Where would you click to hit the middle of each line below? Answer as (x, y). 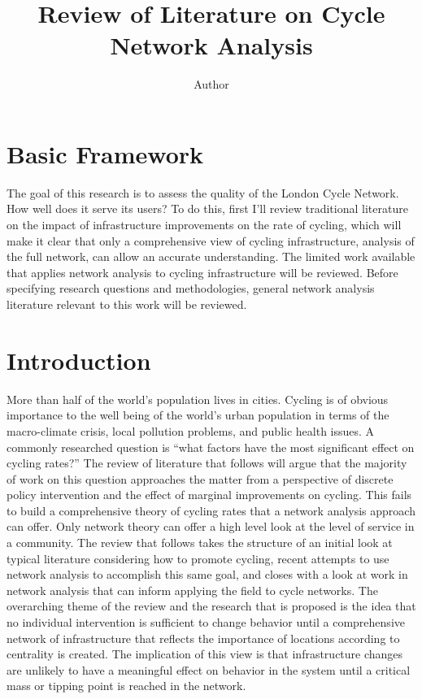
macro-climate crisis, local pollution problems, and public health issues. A (191, 430)
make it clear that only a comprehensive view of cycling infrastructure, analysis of (211, 240)
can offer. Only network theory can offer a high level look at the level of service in (211, 526)
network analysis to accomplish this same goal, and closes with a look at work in (207, 574)
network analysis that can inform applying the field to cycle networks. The (192, 590)
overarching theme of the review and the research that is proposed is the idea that (211, 606)
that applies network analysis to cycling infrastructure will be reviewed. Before (202, 272)
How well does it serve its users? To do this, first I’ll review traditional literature (207, 208)
